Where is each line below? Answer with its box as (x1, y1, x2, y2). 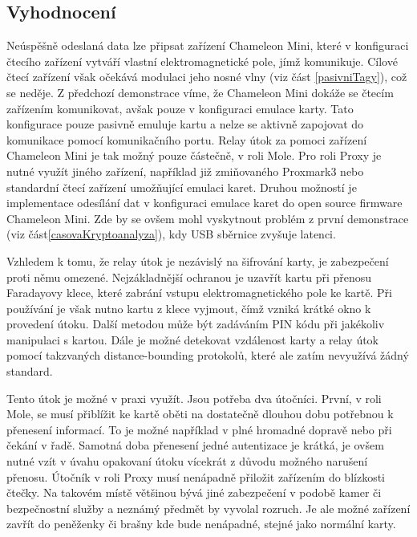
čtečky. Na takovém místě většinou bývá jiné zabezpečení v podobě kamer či (6, 484, 382, 501)
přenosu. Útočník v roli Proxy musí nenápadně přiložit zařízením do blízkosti (6, 468, 385, 485)
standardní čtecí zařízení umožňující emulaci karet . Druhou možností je (6, 178, 357, 195)
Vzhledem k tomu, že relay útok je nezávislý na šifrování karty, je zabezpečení (6, 252, 389, 269)
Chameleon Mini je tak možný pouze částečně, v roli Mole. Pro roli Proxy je (6, 147, 382, 164)
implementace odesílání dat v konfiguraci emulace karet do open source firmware (6, 194, 403, 211)
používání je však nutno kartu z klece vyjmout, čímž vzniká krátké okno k (6, 299, 371, 316)
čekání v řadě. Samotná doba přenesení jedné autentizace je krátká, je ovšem (6, 437, 384, 454)
